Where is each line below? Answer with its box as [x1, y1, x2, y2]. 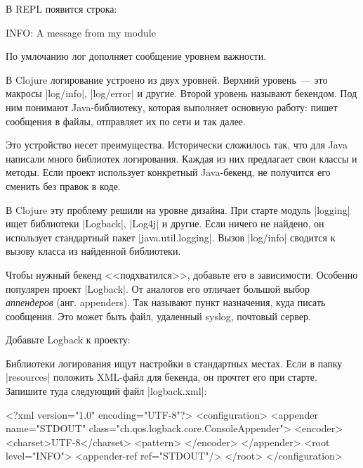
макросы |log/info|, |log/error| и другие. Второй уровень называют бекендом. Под [6, 86, 357, 101]
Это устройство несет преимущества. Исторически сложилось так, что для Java [6, 137, 348, 152]
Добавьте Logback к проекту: [6, 332, 131, 347]
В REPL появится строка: [6, 1, 117, 15]
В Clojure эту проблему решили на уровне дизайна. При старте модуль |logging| [6, 202, 350, 217]
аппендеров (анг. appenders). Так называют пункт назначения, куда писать [6, 295, 326, 310]
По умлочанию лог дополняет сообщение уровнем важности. [6, 49, 267, 63]
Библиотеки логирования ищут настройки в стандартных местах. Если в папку [6, 355, 343, 370]
